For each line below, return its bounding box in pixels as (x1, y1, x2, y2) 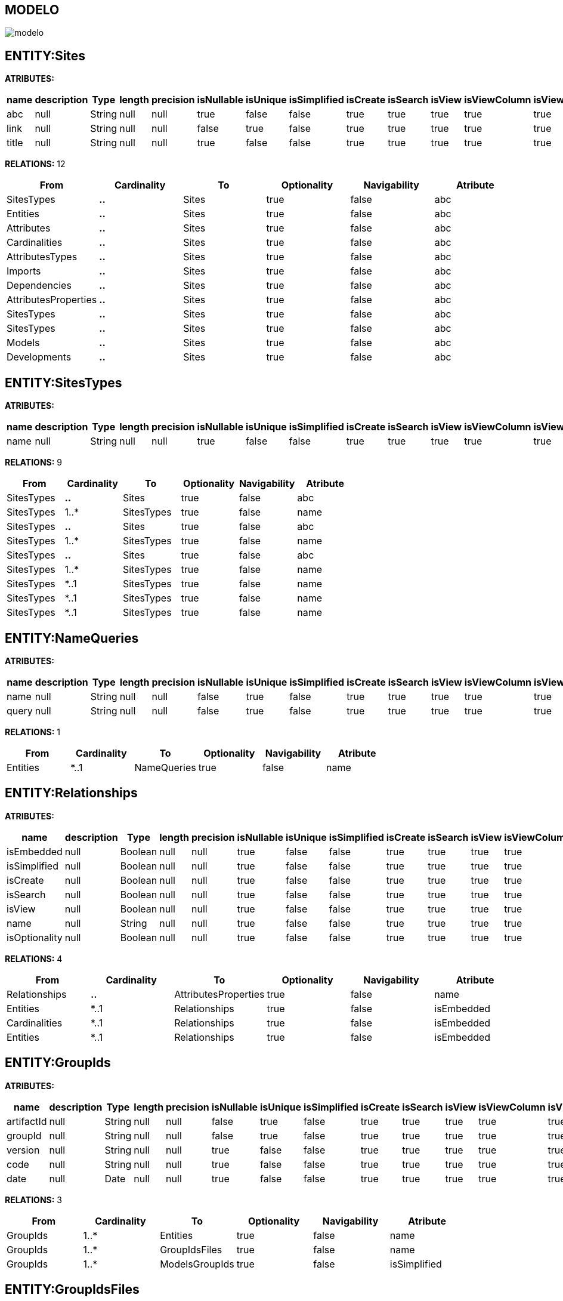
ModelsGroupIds (160, 1257, 234, 1270)
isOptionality (7, 931, 63, 944)
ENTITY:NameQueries (5, 630, 139, 646)
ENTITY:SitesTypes (5, 375, 122, 390)
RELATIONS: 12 (5, 159, 66, 169)
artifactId (7, 1115, 47, 1127)
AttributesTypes (7, 251, 78, 263)
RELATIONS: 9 (5, 457, 63, 468)
